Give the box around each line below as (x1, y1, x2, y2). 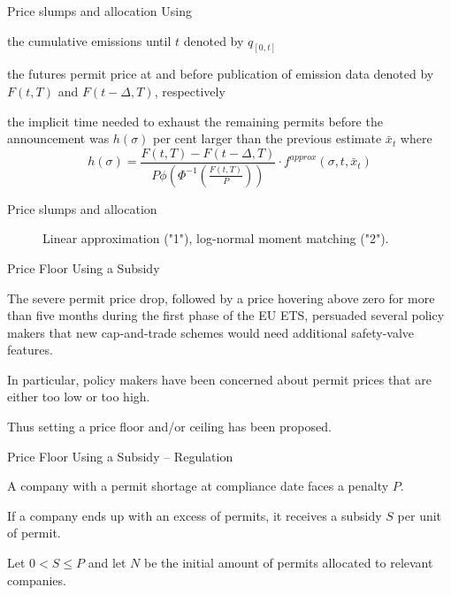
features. (7, 340, 53, 359)
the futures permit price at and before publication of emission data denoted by (7, 65, 434, 83)
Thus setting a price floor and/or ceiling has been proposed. (7, 417, 332, 436)
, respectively (154, 82, 225, 101)
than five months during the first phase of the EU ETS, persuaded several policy (7, 306, 445, 324)
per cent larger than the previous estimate (153, 129, 382, 148)
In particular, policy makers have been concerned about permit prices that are (7, 370, 432, 388)
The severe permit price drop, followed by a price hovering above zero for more (7, 288, 435, 307)
